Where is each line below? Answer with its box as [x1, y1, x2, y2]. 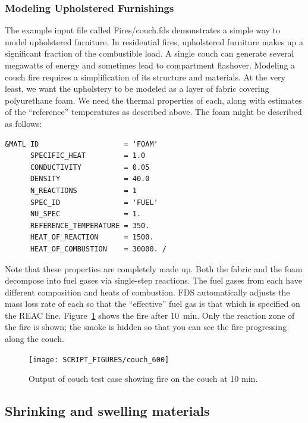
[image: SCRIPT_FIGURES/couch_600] [29, 355, 169, 364]
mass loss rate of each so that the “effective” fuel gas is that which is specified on [5, 297, 300, 310]
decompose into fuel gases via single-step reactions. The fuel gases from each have [5, 274, 302, 287]
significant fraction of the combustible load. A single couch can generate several [5, 47, 294, 60]
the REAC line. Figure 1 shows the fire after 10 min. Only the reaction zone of [5, 309, 295, 321]
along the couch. [5, 332, 64, 345]
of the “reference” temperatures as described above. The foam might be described [5, 105, 302, 118]
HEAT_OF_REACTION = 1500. [30, 233, 154, 242]
